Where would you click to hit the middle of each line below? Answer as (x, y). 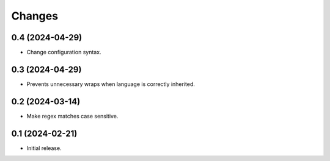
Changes (35, 16)
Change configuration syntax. (64, 52)
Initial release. (44, 148)
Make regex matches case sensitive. (72, 116)
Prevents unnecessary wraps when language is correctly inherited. (111, 84)
